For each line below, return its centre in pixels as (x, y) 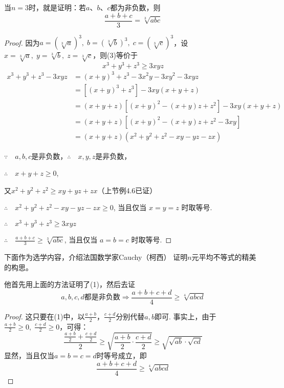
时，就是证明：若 (58, 7)
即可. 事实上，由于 (185, 316)
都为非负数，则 (135, 7)
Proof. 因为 (22, 42)
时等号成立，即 (122, 355)
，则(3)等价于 (115, 55)
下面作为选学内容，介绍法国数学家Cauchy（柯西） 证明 (96, 257)
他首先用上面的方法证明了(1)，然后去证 (70, 284)
